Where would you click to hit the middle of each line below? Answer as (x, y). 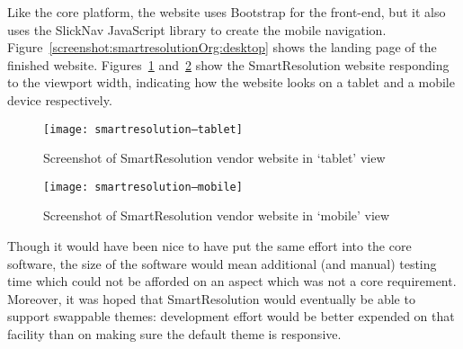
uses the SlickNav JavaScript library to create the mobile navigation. (197, 29)
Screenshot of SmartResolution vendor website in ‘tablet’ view (214, 158)
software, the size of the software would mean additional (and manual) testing (222, 263)
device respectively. (60, 99)
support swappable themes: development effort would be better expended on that (231, 316)
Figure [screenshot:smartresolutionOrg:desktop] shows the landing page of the (222, 47)
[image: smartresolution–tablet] (143, 129)
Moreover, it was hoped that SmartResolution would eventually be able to (211, 298)
